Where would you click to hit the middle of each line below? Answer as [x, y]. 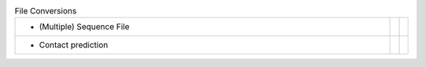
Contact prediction [74, 45]
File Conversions [46, 11]
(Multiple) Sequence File [84, 27]
